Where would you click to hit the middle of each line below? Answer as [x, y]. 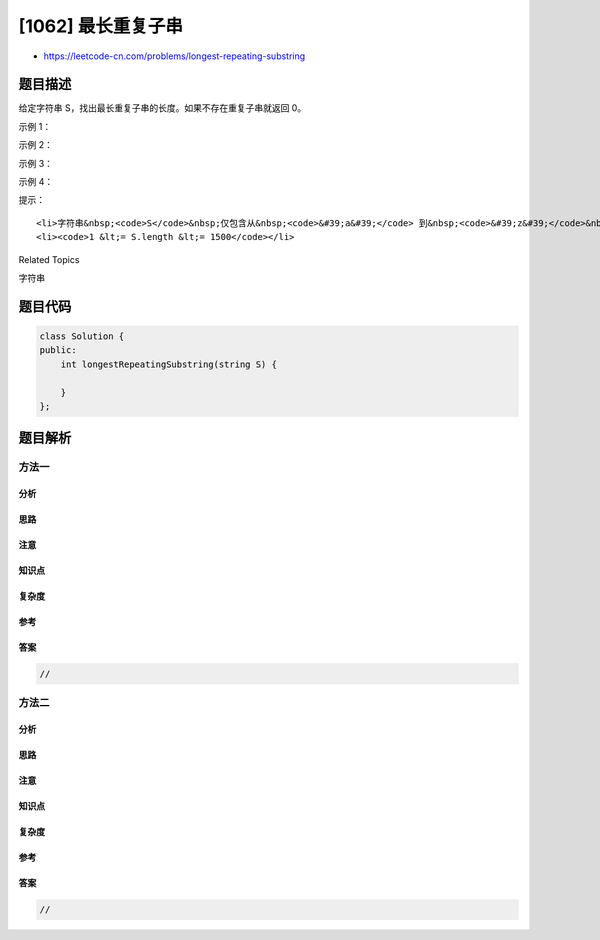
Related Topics [49, 259]
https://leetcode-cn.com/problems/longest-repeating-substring [174, 56]
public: [58, 350]
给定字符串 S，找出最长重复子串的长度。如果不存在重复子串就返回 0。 [162, 108]
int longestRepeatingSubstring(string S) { [168, 364]
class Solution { [82, 336]
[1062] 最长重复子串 [101, 26]
